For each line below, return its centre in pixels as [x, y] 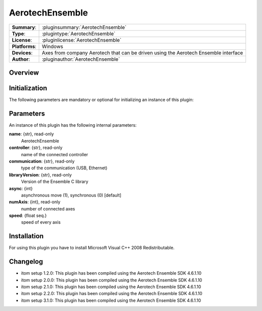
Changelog [26, 262]
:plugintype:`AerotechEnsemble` [79, 33]
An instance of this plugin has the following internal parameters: [73, 125]
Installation [26, 236]
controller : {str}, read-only [36, 147]
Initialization [28, 88]
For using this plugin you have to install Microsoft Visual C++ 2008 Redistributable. [92, 248]
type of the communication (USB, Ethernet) [64, 168]
